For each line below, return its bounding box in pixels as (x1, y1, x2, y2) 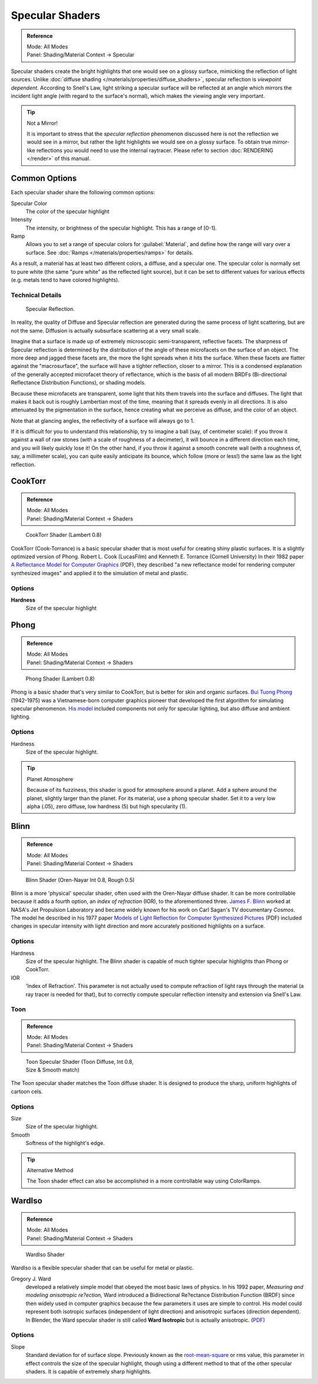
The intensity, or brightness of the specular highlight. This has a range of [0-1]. (25, 224, 217, 231)
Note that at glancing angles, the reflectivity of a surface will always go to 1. (11, 417, 194, 424)
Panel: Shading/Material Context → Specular (26, 51, 135, 58)
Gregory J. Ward (11, 1275, 51, 1282)
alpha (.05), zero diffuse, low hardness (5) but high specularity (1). (26, 802, 187, 809)
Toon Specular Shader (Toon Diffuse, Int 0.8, (25, 1058, 134, 1065)
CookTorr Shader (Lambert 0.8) (25, 532, 102, 539)
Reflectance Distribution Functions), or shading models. (11, 379, 146, 386)
